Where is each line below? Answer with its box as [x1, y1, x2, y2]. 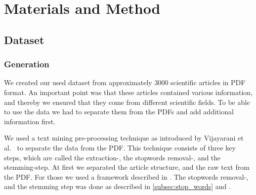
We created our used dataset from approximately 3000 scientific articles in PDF [4, 77, 246, 88]
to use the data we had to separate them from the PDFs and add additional [4, 106, 234, 117]
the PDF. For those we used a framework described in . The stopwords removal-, [4, 171, 249, 182]
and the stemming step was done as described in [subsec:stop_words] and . [4, 181, 231, 192]
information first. [4, 116, 56, 126]
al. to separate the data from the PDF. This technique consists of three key [4, 142, 236, 152]
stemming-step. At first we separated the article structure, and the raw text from [4, 162, 250, 172]
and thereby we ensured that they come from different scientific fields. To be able [4, 97, 250, 107]
